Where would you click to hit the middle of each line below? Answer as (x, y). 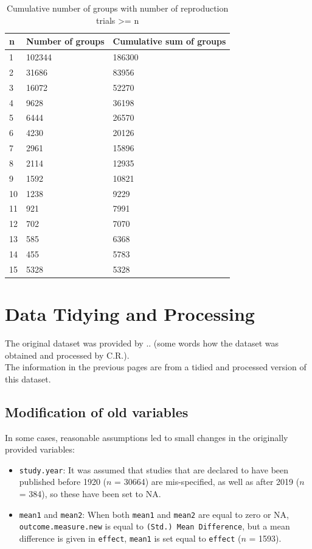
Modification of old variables (97, 411)
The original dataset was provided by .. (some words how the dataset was (142, 343)
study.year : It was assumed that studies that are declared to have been (154, 469)
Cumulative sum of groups (169, 41)
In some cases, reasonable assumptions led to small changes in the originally (147, 437)
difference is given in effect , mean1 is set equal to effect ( (130, 538)
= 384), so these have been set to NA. (90, 494)
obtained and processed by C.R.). (67, 355)
